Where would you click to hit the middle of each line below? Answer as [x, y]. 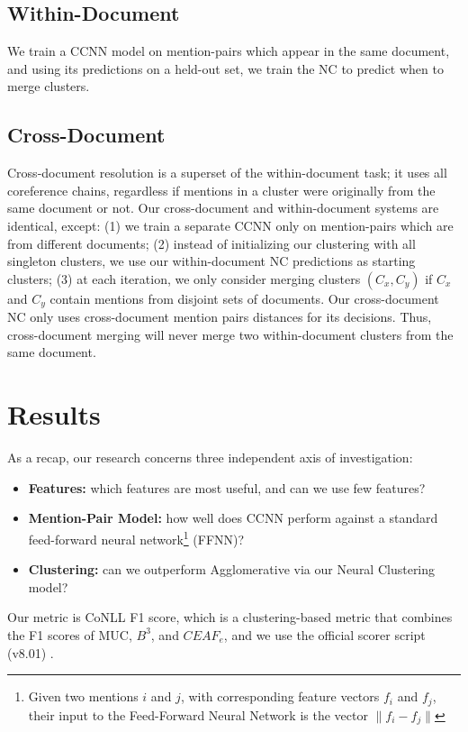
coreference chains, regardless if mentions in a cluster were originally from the [221, 190]
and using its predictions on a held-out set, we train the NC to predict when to [225, 68]
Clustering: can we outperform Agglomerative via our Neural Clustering [232, 569]
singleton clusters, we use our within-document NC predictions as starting [211, 261]
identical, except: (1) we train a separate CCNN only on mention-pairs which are [230, 225]
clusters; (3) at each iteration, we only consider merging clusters [184, 278]
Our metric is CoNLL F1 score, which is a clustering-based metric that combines [230, 617]
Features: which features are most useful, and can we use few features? [227, 487]
